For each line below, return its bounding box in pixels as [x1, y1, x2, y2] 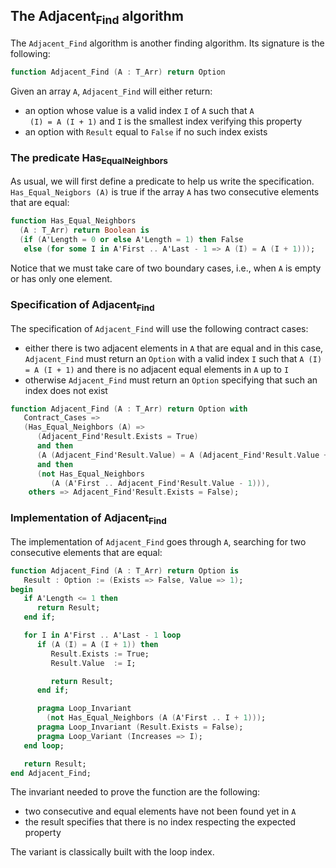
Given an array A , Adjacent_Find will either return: [10, 85, 213, 97]
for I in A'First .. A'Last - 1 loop [23, 630, 182, 641]
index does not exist [24, 384, 108, 396]
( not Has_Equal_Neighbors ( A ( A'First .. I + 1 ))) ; [46, 713, 267, 723]
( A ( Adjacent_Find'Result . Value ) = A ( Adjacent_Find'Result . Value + [36, 450, 329, 460]
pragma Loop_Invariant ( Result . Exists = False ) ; [36, 722, 244, 733]
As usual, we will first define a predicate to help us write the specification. [10, 175, 315, 188]
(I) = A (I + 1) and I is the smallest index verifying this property [29, 115, 303, 127]
